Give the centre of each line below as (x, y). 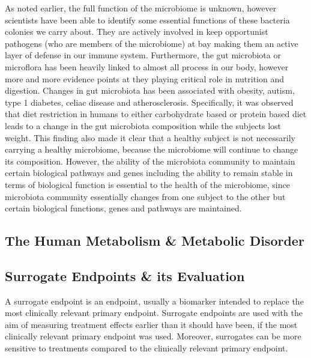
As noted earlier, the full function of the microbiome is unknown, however (141, 8)
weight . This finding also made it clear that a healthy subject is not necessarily (150, 137)
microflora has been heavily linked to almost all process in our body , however (147, 66)
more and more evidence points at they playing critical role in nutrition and (145, 78)
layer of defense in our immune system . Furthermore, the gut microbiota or (143, 55)
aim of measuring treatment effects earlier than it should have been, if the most (151, 324)
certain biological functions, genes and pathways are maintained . (123, 208)
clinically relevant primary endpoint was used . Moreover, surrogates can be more (153, 336)
